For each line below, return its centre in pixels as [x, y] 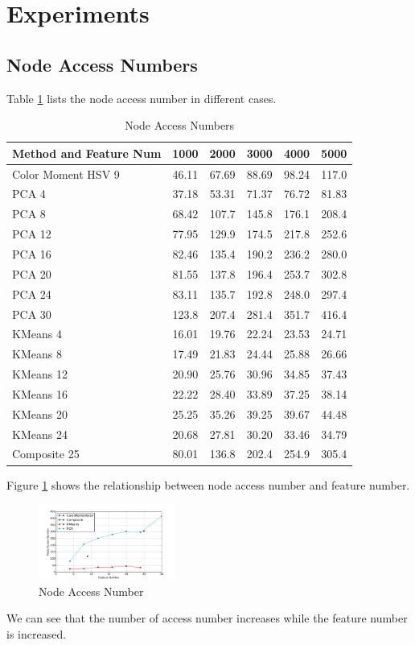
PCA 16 [32, 253]
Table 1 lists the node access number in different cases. [142, 98]
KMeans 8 [37, 354]
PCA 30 [32, 314]
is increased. [37, 633]
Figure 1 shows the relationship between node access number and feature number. [208, 484]
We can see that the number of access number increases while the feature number [207, 618]
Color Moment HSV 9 [66, 174]
